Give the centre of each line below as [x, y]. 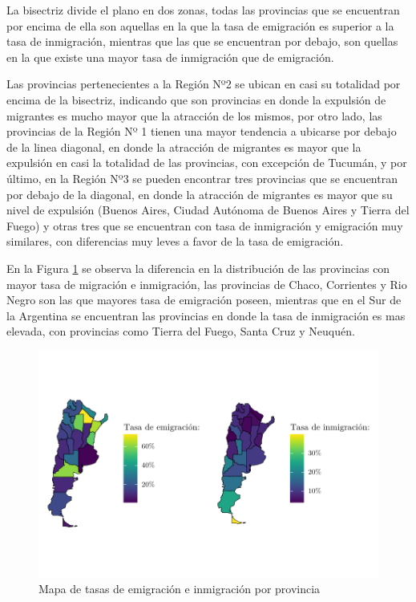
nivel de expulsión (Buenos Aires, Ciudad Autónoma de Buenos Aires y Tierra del [208, 210]
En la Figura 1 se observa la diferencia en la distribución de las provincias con [198, 268]
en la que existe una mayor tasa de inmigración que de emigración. [170, 57]
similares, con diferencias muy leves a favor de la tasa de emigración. [175, 241]
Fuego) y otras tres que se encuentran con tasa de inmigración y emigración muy [205, 225]
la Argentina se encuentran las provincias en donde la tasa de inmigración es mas [206, 315]
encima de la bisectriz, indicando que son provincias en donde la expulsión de [196, 99]
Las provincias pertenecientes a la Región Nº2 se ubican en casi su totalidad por [204, 84]
